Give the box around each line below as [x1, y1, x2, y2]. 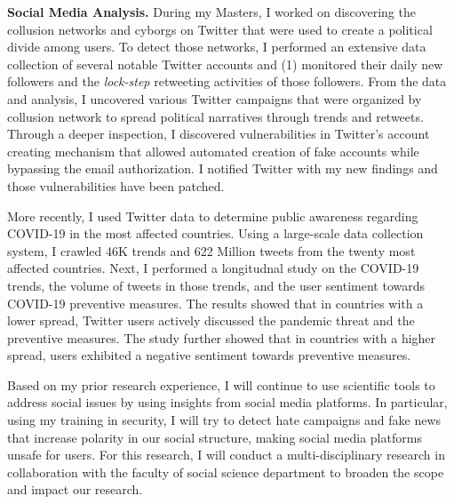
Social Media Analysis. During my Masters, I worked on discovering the [7, 3, 416, 20]
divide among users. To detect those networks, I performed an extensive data [7, 37, 426, 56]
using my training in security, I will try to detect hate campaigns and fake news [7, 411, 442, 429]
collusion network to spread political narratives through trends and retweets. [7, 107, 424, 125]
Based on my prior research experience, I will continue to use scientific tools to [7, 375, 435, 394]
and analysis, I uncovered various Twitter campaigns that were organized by [7, 89, 422, 108]
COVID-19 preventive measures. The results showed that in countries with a [7, 293, 424, 312]
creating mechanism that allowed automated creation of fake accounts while [7, 141, 419, 160]
